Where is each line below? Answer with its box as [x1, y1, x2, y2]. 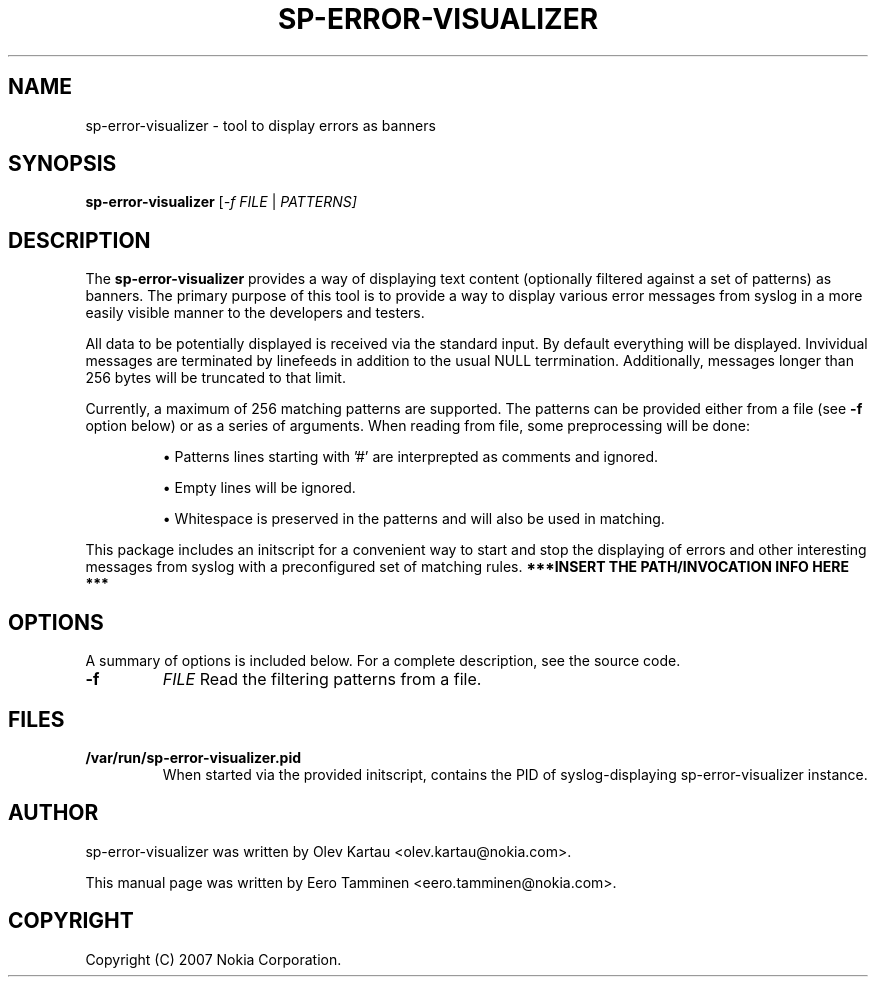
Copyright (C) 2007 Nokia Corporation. [85, 950, 342, 968]
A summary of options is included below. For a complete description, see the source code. [85, 652, 681, 670]
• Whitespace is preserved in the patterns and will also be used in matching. [162, 510, 665, 528]
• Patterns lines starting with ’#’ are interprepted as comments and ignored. [162, 448, 658, 466]
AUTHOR [8, 800, 99, 826]
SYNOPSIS [8, 151, 117, 177]
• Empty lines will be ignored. [162, 479, 356, 497]
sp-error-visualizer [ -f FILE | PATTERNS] [85, 193, 357, 211]
